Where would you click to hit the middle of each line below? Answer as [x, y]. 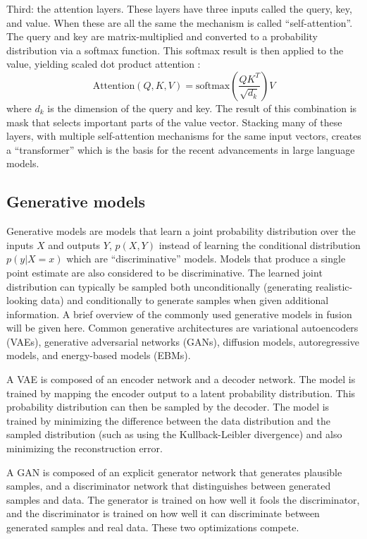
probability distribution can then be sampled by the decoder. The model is [168, 407]
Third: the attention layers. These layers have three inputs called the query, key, [179, 8]
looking [22, 300]
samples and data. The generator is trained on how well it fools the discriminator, [183, 499]
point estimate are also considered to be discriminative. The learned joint [164, 272]
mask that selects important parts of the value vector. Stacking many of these [174, 122]
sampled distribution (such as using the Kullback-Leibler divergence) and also [174, 434]
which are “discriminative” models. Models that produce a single [206, 259]
